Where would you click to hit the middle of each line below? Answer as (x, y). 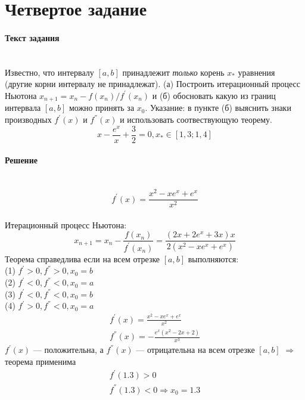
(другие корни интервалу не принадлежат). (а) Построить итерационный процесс (152, 84)
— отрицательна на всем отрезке (195, 350)
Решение (21, 160)
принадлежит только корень (173, 72)
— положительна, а (68, 350)
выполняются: (213, 258)
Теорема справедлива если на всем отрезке (83, 258)
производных (28, 119)
